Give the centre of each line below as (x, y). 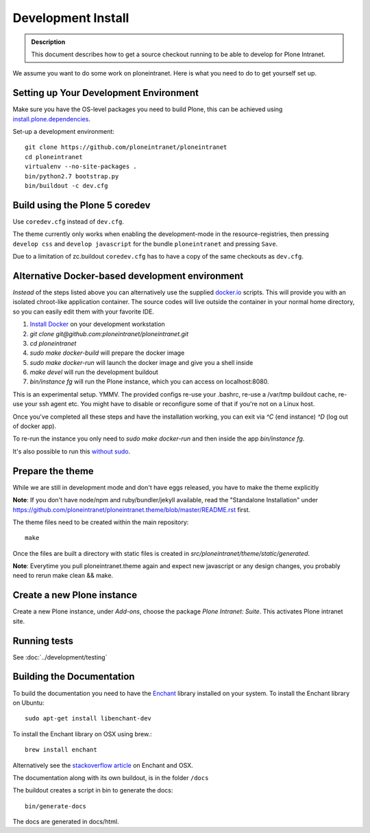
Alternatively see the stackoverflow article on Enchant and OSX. (103, 765)
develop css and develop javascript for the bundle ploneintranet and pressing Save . (145, 244)
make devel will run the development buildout (94, 372)
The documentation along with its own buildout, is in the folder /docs (111, 777)
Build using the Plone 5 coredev (82, 205)
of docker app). (35, 426)
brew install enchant (61, 750)
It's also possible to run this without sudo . (71, 451)
